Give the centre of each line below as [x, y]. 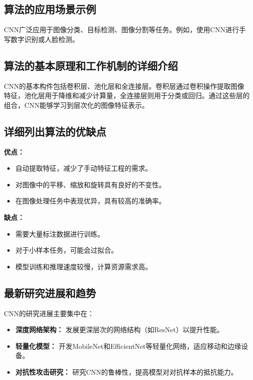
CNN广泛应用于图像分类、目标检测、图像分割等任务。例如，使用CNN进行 [122, 30]
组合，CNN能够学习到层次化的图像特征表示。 [77, 105]
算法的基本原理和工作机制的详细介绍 [91, 65]
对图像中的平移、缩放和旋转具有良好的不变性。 [90, 184]
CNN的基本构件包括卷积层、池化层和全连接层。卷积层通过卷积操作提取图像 [124, 86]
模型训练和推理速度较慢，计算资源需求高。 [84, 266]
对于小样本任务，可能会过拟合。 [67, 250]
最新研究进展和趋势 [50, 292]
